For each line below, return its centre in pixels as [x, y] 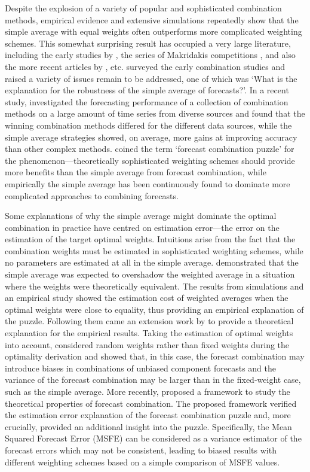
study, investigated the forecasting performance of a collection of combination [147, 101]
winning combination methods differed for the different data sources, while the [148, 125]
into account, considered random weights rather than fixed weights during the [147, 344]
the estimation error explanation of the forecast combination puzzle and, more [148, 415]
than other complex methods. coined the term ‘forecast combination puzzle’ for [150, 149]
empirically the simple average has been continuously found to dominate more [148, 183]
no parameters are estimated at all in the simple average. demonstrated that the [152, 262]
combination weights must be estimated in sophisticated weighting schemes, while [154, 250]
